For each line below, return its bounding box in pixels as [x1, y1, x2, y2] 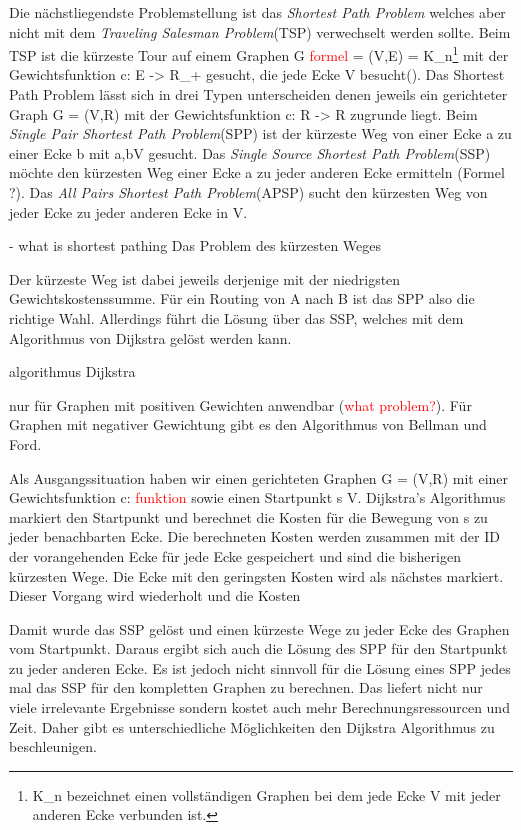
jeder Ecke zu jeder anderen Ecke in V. [9, 201, 248, 222]
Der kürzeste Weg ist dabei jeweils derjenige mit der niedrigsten [9, 268, 401, 289]
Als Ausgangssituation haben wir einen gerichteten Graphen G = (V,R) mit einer [9, 467, 509, 488]
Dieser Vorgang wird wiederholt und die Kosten [9, 585, 301, 606]
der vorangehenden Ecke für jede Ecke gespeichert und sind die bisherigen [9, 545, 461, 566]
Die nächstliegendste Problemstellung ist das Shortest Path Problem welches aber [9, 2, 506, 22]
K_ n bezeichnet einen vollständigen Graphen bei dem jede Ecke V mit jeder [32, 784, 501, 805]
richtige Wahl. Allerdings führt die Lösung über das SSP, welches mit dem [9, 307, 464, 328]
